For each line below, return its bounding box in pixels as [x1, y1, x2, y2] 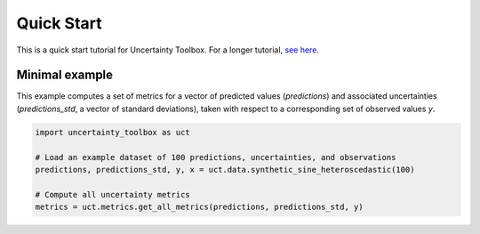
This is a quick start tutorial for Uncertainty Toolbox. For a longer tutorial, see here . [16, 44, 320, 55]
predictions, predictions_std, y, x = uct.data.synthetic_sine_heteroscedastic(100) [35, 165, 415, 174]
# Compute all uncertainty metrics [35, 190, 190, 199]
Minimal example [16, 68, 114, 83]
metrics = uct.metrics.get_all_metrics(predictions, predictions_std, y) [35, 202, 364, 213]
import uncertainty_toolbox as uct [35, 127, 190, 137]
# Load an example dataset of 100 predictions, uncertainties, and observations [35, 152, 396, 162]
